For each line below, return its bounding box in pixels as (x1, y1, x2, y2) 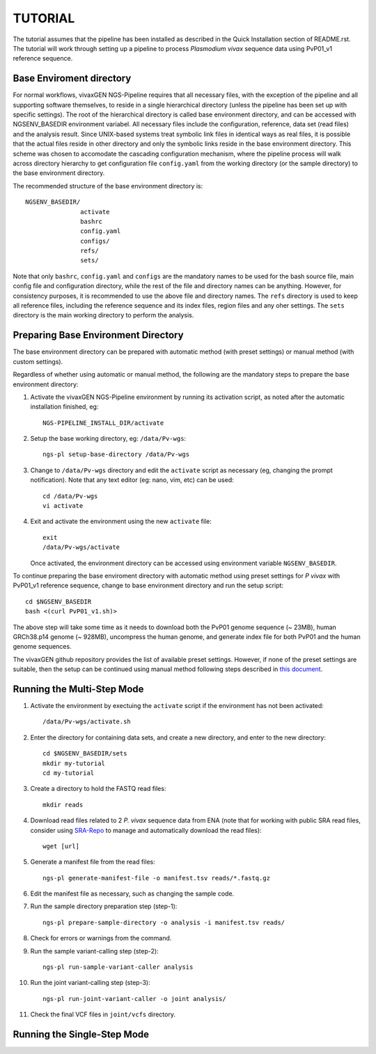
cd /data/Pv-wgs (42, 492, 98, 500)
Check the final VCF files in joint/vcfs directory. (30, 1010, 175, 1018)
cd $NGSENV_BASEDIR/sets (42, 750, 127, 758)
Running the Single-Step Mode (13, 1029, 150, 1041)
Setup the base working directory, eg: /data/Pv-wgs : (30, 435, 187, 443)
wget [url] (42, 842, 80, 850)
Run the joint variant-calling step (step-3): (30, 979, 150, 987)
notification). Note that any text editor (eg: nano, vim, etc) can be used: (30, 476, 235, 484)
